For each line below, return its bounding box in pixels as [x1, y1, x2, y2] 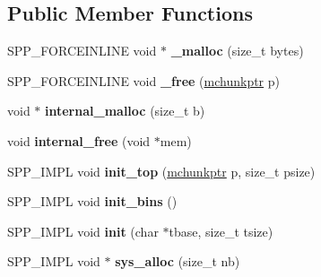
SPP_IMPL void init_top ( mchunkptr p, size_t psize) [7, 161, 316, 180]
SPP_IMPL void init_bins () [7, 192, 178, 211]
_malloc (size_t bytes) [170, 41, 304, 60]
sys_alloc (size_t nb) [115, 252, 240, 271]
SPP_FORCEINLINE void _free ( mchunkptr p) [7, 71, 281, 90]
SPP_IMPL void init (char [7, 221, 159, 240]
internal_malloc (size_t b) [45, 101, 205, 120]
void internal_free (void [7, 131, 151, 150]
